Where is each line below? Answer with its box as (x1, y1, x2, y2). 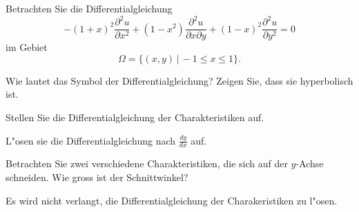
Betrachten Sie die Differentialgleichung (6, 1, 173, 15)
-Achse (295, 156, 324, 171)
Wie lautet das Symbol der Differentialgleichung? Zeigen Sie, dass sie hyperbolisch (6, 73, 353, 87)
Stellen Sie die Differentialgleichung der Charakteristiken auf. (6, 109, 264, 124)
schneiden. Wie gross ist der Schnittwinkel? (6, 169, 188, 184)
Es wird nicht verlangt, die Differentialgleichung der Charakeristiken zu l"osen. (6, 193, 338, 207)
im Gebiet (6, 40, 48, 54)
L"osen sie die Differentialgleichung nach (6, 133, 176, 147)
